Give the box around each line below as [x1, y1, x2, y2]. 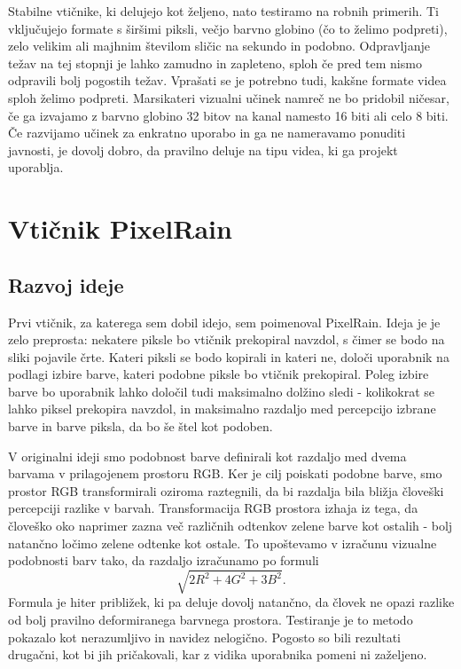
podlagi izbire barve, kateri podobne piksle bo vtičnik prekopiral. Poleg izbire [8, 365, 429, 383]
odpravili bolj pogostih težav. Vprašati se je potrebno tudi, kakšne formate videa [8, 71, 447, 90]
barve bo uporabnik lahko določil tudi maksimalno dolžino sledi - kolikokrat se [8, 382, 435, 400]
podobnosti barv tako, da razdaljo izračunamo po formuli [8, 551, 319, 570]
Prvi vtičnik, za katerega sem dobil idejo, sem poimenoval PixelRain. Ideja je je [8, 312, 441, 331]
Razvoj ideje [8, 271, 124, 298]
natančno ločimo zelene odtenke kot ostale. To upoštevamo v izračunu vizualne [8, 533, 437, 552]
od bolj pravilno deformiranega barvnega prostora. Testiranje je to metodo [8, 610, 413, 628]
